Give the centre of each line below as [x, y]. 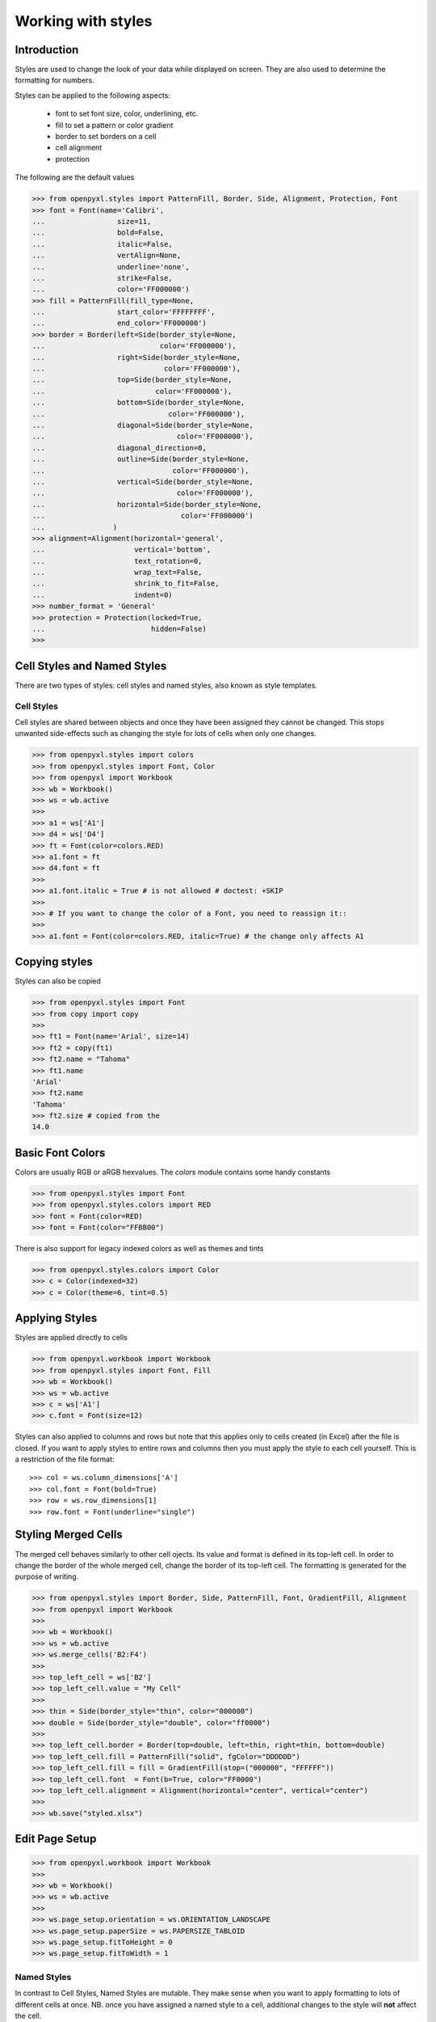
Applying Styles [56, 1318]
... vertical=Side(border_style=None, [143, 482]
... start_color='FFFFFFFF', [124, 312]
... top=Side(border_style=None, [132, 380]
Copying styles [54, 962]
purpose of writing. [47, 1576]
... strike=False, [102, 278]
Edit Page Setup [56, 1839]
